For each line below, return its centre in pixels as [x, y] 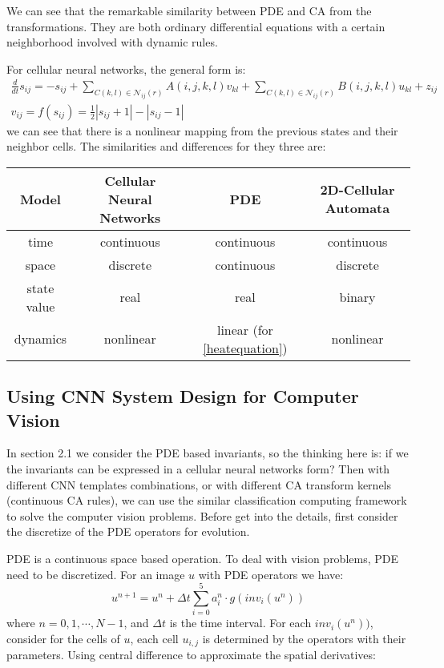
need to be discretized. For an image [96, 574]
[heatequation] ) [245, 348]
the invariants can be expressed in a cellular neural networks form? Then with [198, 469]
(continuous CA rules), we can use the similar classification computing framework [207, 500]
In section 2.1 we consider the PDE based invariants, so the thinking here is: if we [208, 453]
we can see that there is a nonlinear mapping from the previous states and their [202, 130]
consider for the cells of [63, 638]
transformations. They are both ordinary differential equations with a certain [196, 26]
